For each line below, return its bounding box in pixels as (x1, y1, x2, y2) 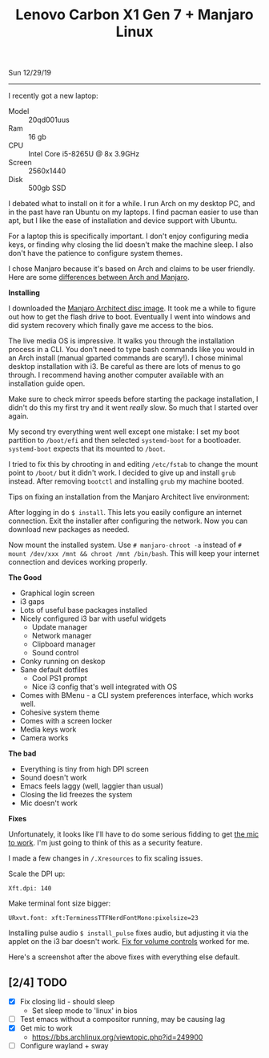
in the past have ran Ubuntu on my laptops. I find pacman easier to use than (8, 207, 259, 217)
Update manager (31, 622, 88, 632)
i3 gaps (19, 597, 46, 606)
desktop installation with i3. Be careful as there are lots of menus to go (8, 362, 241, 371)
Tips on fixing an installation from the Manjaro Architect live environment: (8, 492, 250, 502)
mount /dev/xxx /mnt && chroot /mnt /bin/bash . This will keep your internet (8, 549, 260, 558)
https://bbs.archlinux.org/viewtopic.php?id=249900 (31, 1032, 203, 1042)
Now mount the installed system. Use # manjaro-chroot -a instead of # (8, 540, 243, 550)
